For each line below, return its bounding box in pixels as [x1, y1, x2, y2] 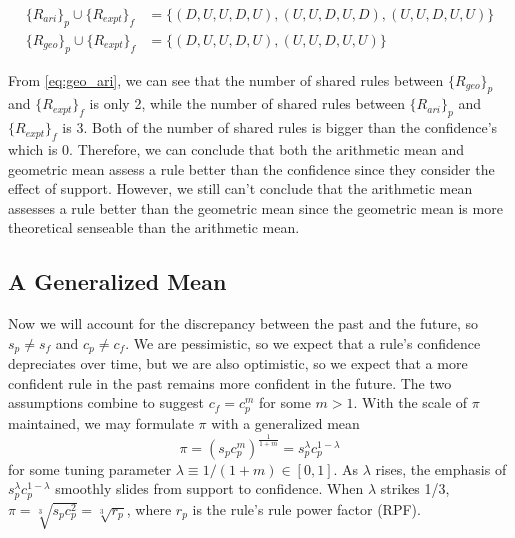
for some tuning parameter [8, 458, 172, 479]
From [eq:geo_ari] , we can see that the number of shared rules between [8, 69, 444, 90]
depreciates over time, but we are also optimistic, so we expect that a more [8, 353, 468, 374]
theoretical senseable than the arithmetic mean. [8, 217, 300, 238]
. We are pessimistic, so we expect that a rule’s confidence [125, 332, 481, 353]
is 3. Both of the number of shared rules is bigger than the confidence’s [62, 117, 498, 138]
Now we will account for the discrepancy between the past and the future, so [8, 313, 479, 334]
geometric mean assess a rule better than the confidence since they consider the [8, 158, 495, 179]
